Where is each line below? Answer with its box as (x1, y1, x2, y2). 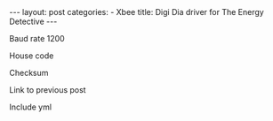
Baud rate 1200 (9, 34, 65, 43)
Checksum (9, 68, 49, 78)
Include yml (9, 102, 52, 112)
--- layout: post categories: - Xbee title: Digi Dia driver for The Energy (9, 7, 264, 17)
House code (9, 50, 54, 61)
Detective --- (9, 16, 58, 26)
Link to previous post (9, 85, 86, 95)
